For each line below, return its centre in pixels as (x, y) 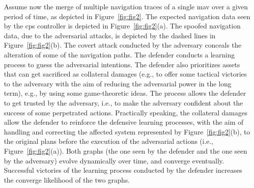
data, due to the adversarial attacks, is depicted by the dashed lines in (110, 35)
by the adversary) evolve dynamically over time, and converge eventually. (114, 160)
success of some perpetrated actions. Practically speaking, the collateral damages (126, 112)
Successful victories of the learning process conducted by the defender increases (123, 170)
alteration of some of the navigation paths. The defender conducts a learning (119, 54)
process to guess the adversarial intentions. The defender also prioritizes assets (122, 64)
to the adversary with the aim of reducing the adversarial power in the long (118, 83)
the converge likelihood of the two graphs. (67, 179)
